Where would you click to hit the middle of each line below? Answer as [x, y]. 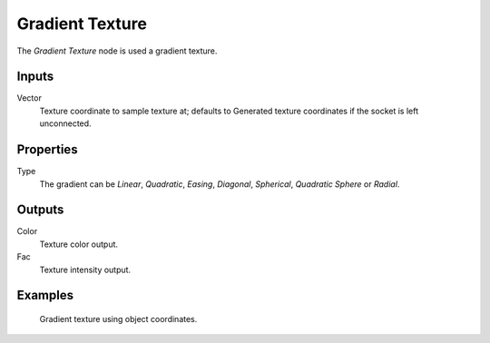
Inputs [35, 77]
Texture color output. [78, 244]
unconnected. [65, 123]
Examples [45, 295]
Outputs [40, 210]
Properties [47, 150]
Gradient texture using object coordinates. [118, 319]
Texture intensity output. [85, 269]
